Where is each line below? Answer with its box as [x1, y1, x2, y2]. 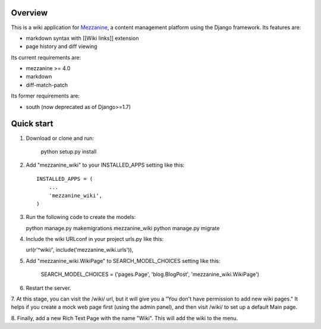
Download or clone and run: [26, 134, 95, 142]
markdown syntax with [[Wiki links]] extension [26, 35, 139, 42]
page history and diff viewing [26, 43, 97, 50]
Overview [11, 8, 48, 18]
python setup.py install [40, 148, 97, 155]
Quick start [11, 119, 53, 129]
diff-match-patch [26, 81, 68, 89]
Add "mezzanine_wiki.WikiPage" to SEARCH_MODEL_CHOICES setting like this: [26, 257, 221, 264]
